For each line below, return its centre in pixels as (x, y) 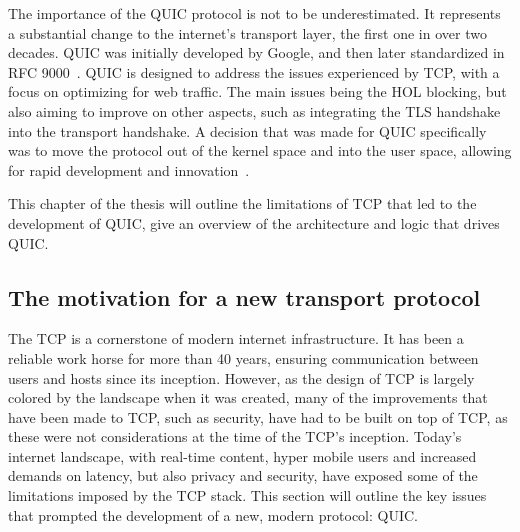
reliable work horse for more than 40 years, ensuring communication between (243, 357)
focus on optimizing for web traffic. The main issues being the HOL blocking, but (257, 91)
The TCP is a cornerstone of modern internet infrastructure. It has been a (236, 338)
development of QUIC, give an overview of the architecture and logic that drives (254, 222)
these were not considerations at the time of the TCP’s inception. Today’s (235, 436)
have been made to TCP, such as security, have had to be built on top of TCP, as (258, 416)
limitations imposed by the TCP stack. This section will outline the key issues (247, 495)
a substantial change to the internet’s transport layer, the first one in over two (247, 32)
